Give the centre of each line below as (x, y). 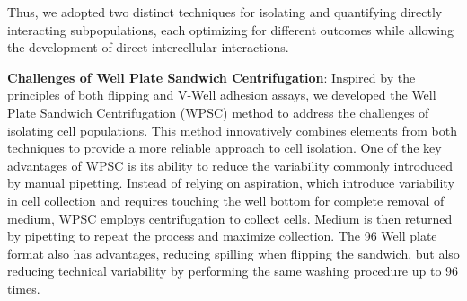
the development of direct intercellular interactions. (148, 47)
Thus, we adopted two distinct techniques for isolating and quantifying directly (225, 12)
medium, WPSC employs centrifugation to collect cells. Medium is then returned (230, 218)
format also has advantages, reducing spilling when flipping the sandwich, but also (233, 253)
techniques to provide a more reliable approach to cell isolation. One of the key (225, 148)
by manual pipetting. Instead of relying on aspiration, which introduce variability (231, 183)
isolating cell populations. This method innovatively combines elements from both (232, 130)
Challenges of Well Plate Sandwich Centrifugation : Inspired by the (211, 77)
